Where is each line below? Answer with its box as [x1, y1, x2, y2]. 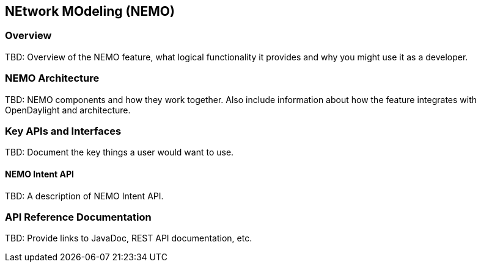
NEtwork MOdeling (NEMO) [5, 4, 175, 19]
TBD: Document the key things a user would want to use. [5, 147, 234, 158]
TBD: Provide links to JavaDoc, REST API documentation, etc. [5, 233, 252, 244]
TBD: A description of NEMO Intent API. [5, 190, 164, 201]
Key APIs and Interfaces [5, 124, 122, 137]
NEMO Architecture [5, 72, 100, 85]
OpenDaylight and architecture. [5, 104, 131, 115]
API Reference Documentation [5, 210, 152, 223]
